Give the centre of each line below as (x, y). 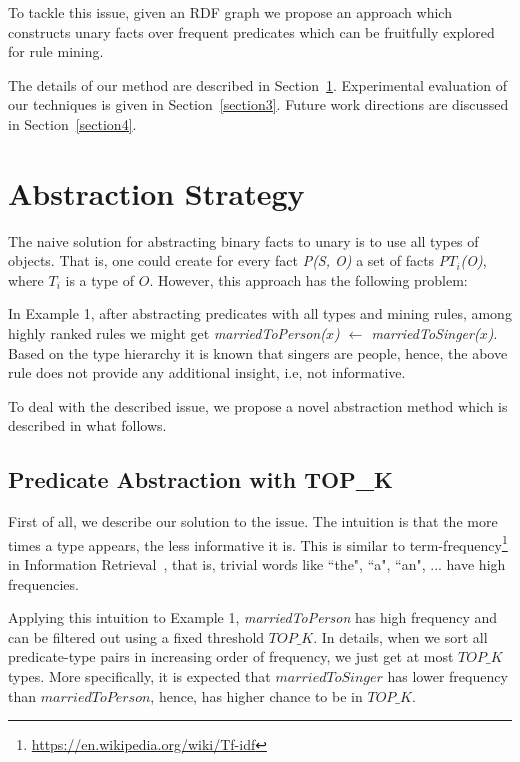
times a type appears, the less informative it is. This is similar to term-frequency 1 (258, 543)
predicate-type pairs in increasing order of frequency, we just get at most (231, 656)
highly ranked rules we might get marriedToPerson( (167, 333)
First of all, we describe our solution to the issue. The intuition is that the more (253, 521)
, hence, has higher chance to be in (256, 695)
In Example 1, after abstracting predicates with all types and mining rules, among (260, 313)
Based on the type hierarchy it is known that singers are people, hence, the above (258, 352)
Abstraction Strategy (156, 192)
